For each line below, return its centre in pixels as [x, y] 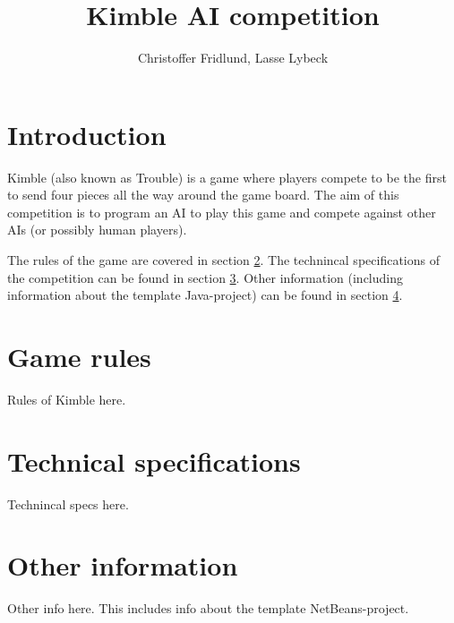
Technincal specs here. [68, 504]
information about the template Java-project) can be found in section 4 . [205, 295]
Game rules [79, 356]
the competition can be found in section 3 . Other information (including [206, 277]
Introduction [87, 134]
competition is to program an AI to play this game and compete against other [222, 212]
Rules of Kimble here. [67, 399]
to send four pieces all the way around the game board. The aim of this [203, 195]
